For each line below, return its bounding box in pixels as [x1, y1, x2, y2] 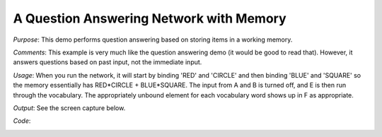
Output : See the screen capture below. [13, 103, 126, 112]
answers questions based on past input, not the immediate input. [13, 58, 202, 66]
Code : [13, 117, 31, 125]
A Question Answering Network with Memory [13, 11, 286, 26]
